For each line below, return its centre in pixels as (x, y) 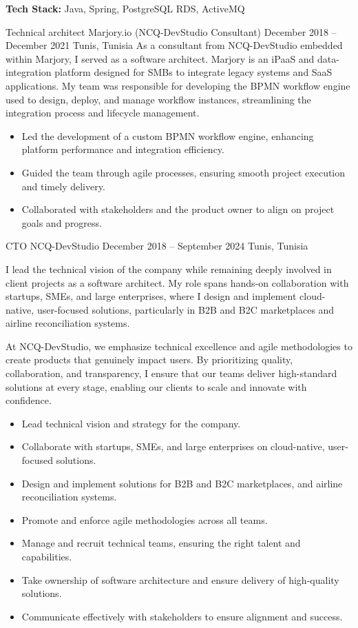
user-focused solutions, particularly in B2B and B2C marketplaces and (186, 309)
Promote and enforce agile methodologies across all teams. (145, 519)
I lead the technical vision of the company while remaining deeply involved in (169, 269)
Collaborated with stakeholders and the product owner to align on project (178, 209)
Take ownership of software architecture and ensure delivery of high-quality (180, 579)
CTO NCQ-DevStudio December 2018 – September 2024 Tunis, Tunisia (157, 246)
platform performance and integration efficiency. (123, 149)
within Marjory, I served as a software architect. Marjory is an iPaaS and (160, 58)
